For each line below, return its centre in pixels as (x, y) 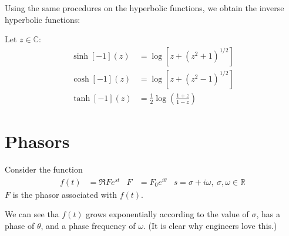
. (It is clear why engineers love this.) (210, 225)
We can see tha (32, 214)
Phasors (37, 141)
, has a (268, 214)
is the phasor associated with (65, 194)
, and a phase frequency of (88, 225)
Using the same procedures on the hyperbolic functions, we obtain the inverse (144, 8)
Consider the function (44, 169)
